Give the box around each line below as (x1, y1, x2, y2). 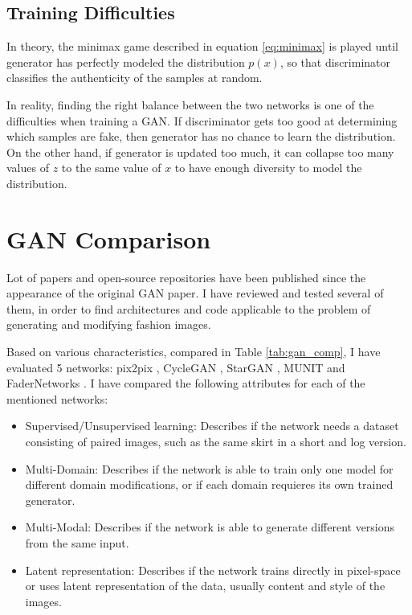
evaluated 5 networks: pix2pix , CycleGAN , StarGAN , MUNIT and (6, 359, 345, 375)
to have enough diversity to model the (174, 159, 362, 176)
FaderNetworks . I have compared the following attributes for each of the (6, 375, 365, 392)
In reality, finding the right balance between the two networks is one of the (6, 96, 374, 113)
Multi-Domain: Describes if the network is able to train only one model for (25, 460, 394, 477)
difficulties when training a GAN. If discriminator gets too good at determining (6, 112, 398, 129)
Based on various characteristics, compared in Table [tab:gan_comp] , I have (6, 343, 381, 360)
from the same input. (25, 534, 129, 551)
